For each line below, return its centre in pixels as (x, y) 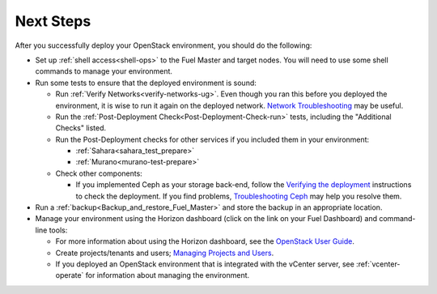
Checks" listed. (81, 128)
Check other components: (99, 173)
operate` (70, 275)
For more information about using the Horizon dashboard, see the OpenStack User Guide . (205, 241)
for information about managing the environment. (168, 275)
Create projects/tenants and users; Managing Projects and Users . (165, 253)
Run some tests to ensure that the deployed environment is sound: (146, 83)
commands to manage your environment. (104, 71)
